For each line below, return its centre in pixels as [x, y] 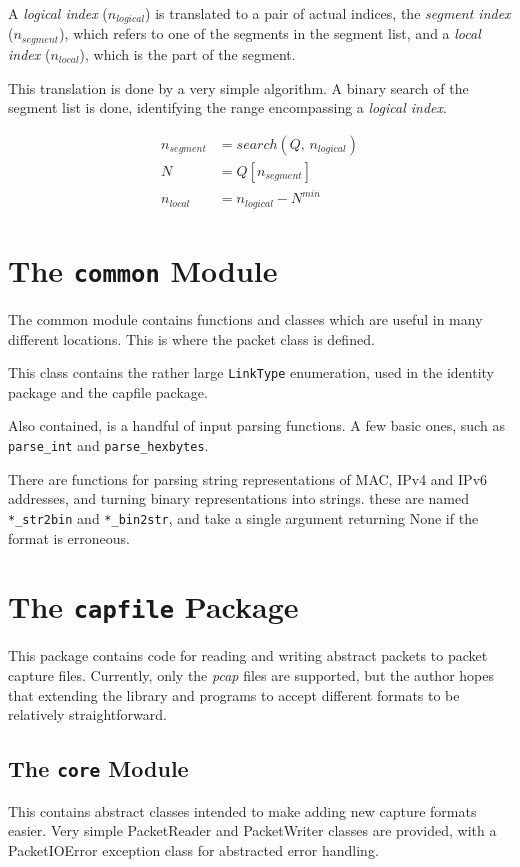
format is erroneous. [69, 537]
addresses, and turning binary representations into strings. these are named [238, 498]
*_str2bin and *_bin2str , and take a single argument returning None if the [243, 517]
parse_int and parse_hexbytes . [108, 445]
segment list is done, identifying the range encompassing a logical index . [227, 107]
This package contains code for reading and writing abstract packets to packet [248, 655]
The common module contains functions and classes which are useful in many [245, 318]
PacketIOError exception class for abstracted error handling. [193, 849]
